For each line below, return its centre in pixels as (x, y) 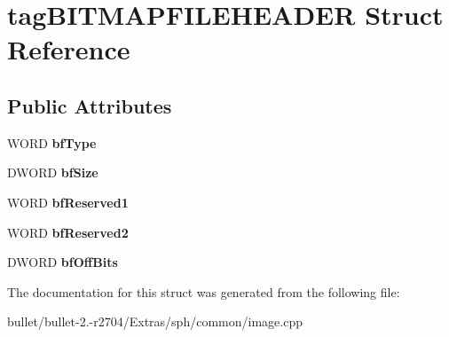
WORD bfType (52, 142)
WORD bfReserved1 (68, 202)
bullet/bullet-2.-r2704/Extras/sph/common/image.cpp (155, 321)
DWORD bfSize (53, 172)
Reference (69, 49)
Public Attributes (90, 105)
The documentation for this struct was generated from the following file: (204, 291)
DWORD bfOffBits (63, 262)
